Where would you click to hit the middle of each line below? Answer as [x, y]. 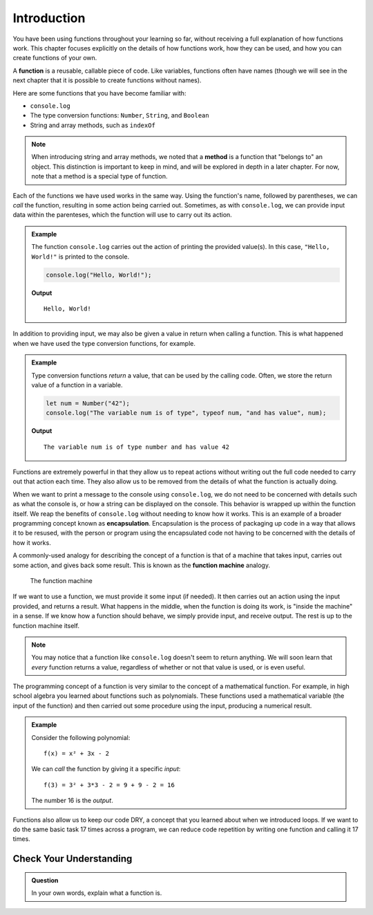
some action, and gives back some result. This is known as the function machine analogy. [142, 565]
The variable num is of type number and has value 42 [136, 447]
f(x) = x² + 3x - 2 [77, 754]
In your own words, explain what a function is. [97, 893]
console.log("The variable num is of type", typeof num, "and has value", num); [186, 413]
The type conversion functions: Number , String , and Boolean [120, 115]
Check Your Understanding [73, 859]
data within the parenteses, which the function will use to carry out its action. [123, 215]
